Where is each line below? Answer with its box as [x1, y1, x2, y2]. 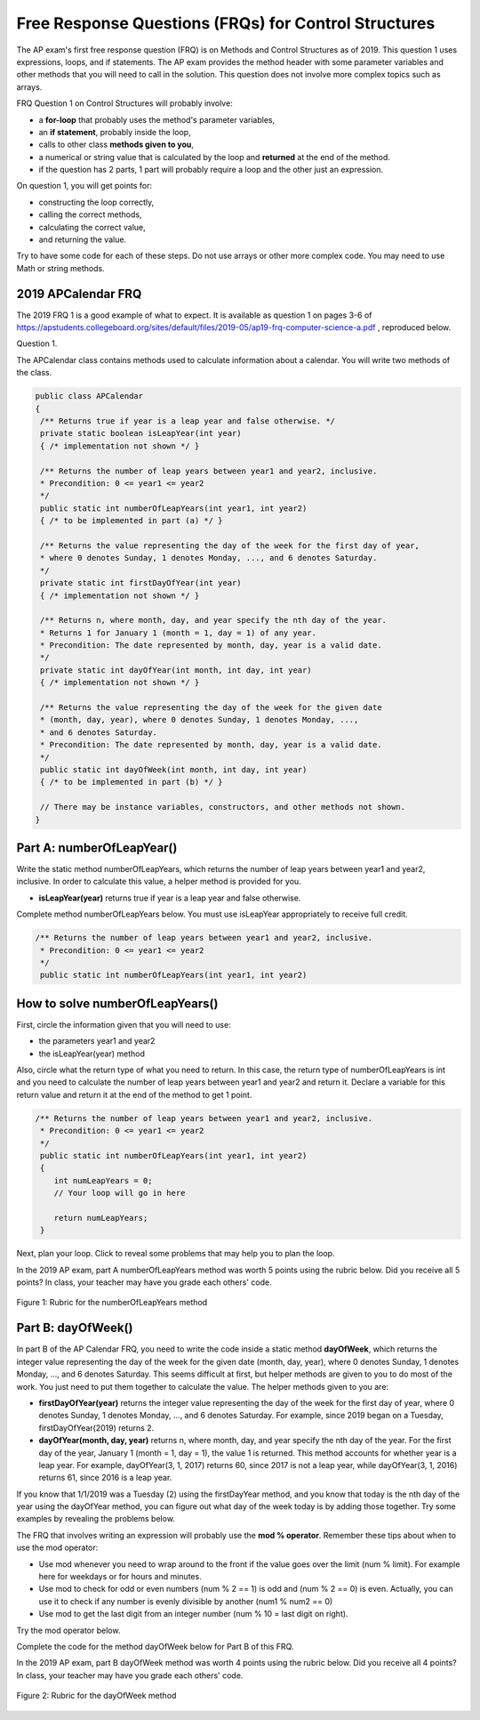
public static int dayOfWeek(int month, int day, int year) [40, 764, 308, 774]
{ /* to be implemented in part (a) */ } [40, 516, 223, 526]
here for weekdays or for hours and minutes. [38, 1571, 202, 1582]
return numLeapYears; [53, 1213, 148, 1223]
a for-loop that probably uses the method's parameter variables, [38, 114, 276, 125]
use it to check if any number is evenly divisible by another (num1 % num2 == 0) [38, 1595, 333, 1606]
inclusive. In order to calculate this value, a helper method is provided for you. [16, 876, 301, 887]
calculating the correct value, [38, 222, 146, 232]
